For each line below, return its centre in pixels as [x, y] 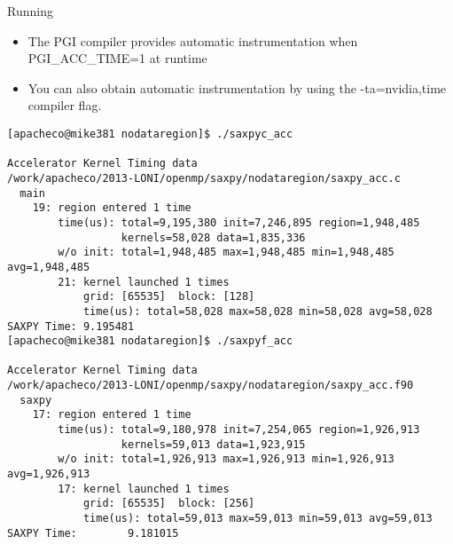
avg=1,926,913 [49, 474]
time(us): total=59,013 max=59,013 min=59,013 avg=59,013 [258, 519]
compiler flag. [65, 105]
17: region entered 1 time [112, 415]
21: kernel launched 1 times [144, 282]
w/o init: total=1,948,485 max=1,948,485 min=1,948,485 [226, 252]
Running [30, 11]
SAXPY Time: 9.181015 [93, 533]
